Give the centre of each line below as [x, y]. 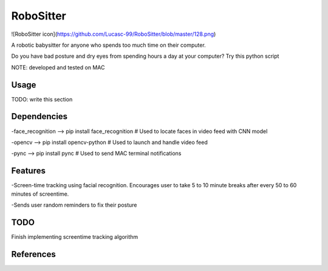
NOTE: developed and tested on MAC [58, 67]
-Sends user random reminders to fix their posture [74, 205]
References [33, 254]
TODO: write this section [42, 99]
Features [28, 171]
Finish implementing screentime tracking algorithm [75, 236]
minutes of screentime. [40, 194]
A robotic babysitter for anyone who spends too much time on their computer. [108, 45]
